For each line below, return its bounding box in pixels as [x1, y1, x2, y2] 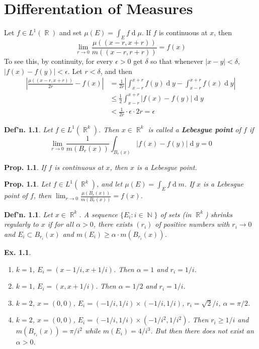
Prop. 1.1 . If [4, 161, 46, 172]
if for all [47, 219, 74, 229]
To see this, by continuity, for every [4, 55, 113, 66]
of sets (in [160, 209, 192, 219]
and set [59, 27, 82, 38]
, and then [100, 65, 132, 76]
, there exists [93, 219, 133, 229]
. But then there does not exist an [150, 325, 254, 336]
